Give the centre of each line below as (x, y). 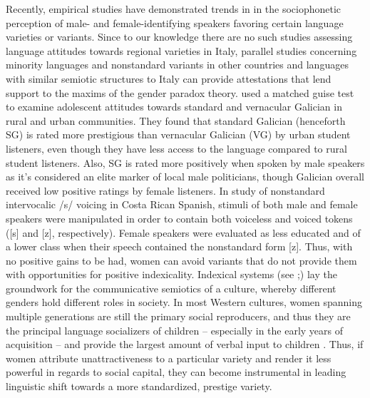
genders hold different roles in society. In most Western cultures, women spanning (184, 302)
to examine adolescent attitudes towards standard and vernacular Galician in (174, 107)
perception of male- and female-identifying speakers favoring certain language (175, 22)
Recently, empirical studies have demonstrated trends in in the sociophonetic (174, 9)
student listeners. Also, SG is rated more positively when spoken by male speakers (185, 162)
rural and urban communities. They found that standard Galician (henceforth (176, 120)
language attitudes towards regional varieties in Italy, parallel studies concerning (181, 50)
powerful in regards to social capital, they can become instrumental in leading (176, 372)
